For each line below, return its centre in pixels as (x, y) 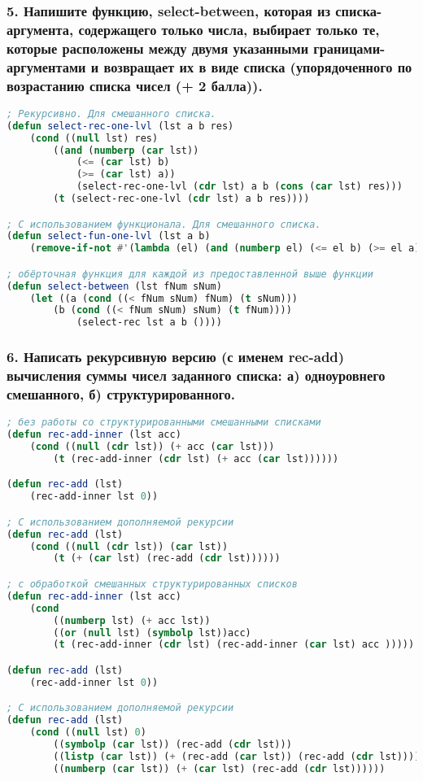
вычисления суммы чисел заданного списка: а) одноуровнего (196, 375)
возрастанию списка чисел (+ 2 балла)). (135, 85)
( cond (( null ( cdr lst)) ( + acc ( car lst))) (152, 447)
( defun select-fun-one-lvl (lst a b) (109, 236)
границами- (349, 48)
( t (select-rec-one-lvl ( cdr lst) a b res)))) (181, 199)
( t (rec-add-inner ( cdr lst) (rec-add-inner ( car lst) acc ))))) (234, 645)
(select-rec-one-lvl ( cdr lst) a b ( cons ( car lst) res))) (239, 187)
